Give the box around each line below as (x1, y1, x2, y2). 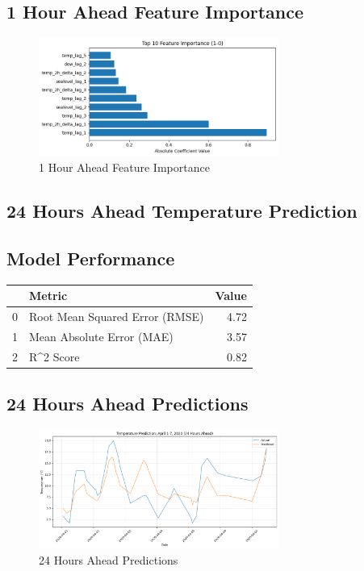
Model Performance (6, 246, 175, 271)
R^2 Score (29, 348, 80, 365)
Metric (29, 287, 68, 304)
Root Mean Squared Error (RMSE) (29, 308, 204, 325)
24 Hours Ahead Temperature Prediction (6, 198, 358, 223)
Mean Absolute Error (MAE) (29, 328, 174, 345)
